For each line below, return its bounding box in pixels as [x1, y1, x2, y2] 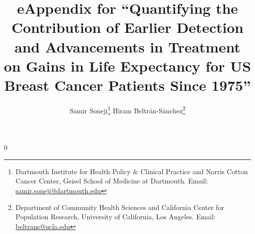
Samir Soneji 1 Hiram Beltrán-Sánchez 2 [69, 104, 185, 115]
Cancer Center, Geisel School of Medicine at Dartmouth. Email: [15, 176, 208, 186]
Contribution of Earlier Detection [11, 17, 244, 37]
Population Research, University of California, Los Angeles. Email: [15, 211, 216, 222]
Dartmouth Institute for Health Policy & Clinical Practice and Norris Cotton [15, 166, 248, 176]
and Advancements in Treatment [14, 36, 241, 56]
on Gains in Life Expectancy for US [4, 55, 251, 76]
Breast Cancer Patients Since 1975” [4, 75, 251, 95]
